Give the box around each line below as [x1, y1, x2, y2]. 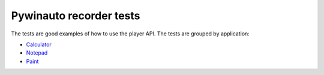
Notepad [26, 49, 48, 56]
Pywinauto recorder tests [11, 9, 140, 22]
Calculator [26, 41, 52, 48]
